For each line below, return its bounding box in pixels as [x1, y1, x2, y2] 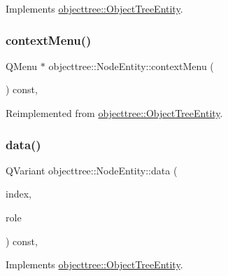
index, [6, 186, 31, 201]
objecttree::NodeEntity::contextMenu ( [48, 58, 214, 73]
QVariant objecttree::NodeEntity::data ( [6, 163, 178, 177]
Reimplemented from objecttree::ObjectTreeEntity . [6, 106, 223, 120]
